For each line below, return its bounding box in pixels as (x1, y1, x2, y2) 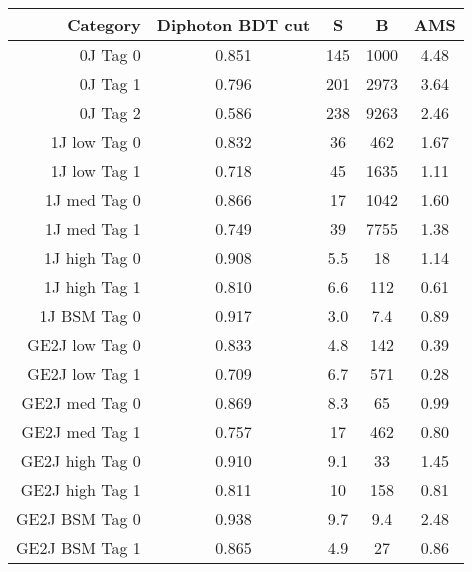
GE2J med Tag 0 (21, 391, 141, 414)
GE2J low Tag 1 (27, 362, 141, 385)
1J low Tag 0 (50, 130, 141, 153)
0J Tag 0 (79, 43, 141, 66)
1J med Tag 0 (45, 188, 141, 211)
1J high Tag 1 (44, 275, 141, 298)
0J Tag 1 (79, 72, 141, 95)
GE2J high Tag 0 (20, 449, 141, 472)
